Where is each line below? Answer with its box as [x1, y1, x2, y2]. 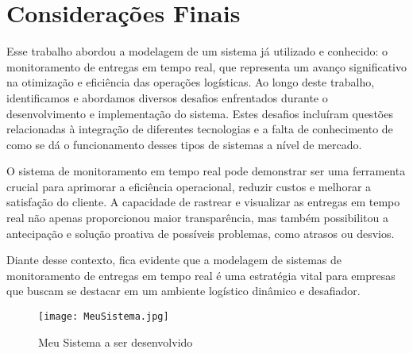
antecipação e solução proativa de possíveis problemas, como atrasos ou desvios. [6, 224, 395, 241]
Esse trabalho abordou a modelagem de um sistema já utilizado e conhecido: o [6, 43, 388, 59]
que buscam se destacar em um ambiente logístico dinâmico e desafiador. [6, 282, 361, 299]
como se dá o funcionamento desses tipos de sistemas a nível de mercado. [6, 136, 362, 152]
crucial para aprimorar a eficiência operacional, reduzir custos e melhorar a [6, 178, 372, 194]
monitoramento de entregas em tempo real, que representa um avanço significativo [6, 58, 407, 75]
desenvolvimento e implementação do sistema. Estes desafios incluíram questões [6, 105, 393, 121]
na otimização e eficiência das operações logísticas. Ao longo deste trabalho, [6, 74, 375, 90]
